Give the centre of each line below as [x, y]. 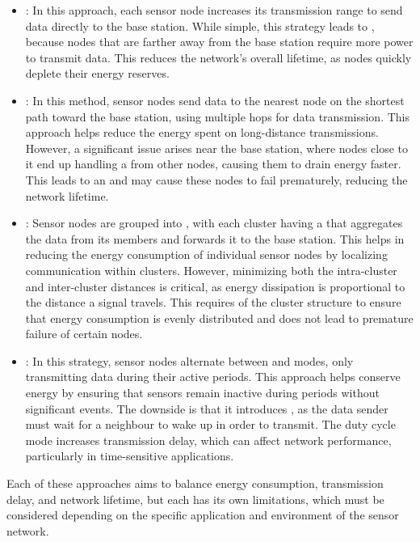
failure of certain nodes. [84, 334]
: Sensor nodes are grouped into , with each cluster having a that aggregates [214, 223]
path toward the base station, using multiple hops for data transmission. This [217, 116]
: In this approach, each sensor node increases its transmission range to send [214, 10]
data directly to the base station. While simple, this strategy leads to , [200, 25]
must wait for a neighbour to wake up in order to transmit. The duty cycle [210, 424]
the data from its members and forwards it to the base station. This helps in [215, 238]
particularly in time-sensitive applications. [130, 456]
